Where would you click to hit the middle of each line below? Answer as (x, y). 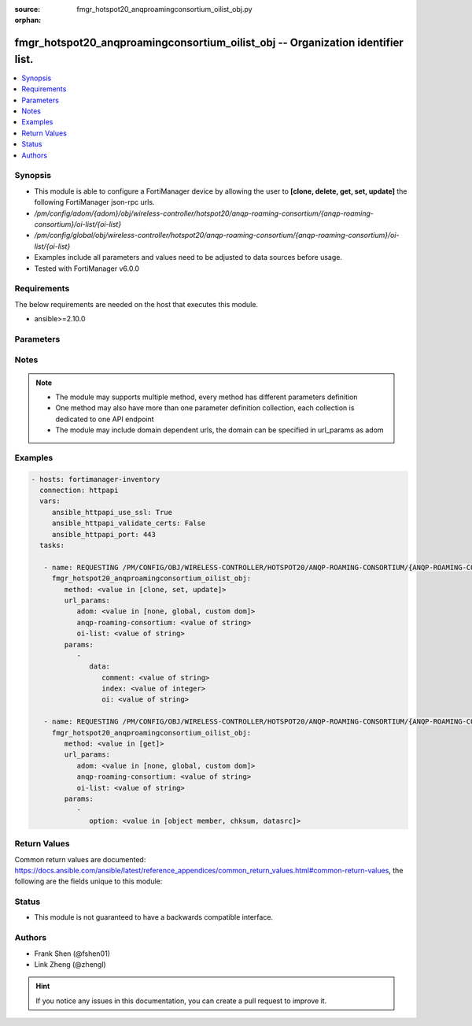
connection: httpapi (79, 491)
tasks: (52, 545)
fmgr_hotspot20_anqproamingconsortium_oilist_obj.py (164, 9)
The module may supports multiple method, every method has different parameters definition (206, 397)
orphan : (28, 20)
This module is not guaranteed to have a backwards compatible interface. (154, 917)
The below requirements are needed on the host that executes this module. (136, 304)
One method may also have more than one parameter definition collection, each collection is (205, 408)
